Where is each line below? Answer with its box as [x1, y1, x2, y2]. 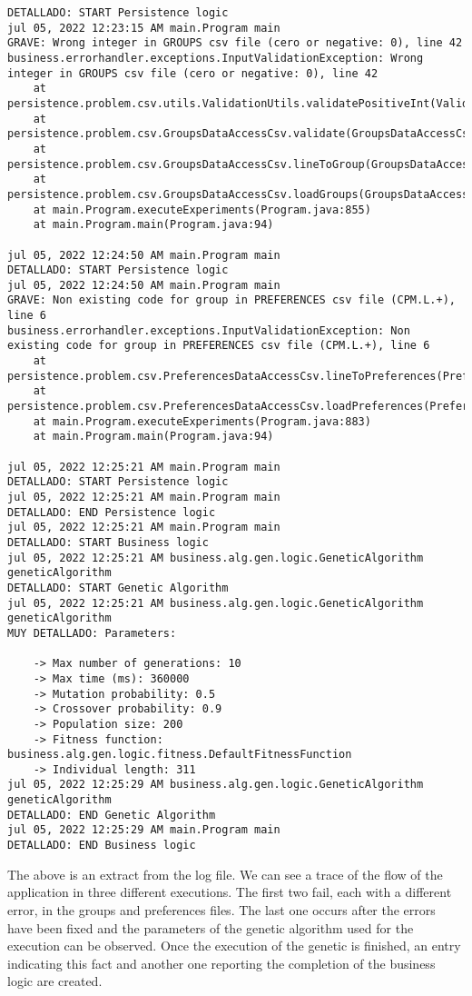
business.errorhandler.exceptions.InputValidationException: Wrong [7, 51, 424, 65]
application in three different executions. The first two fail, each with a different [7, 882, 452, 901]
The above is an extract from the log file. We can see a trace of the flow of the [7, 864, 443, 883]
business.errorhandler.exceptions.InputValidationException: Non [7, 324, 410, 337]
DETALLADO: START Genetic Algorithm [7, 581, 229, 594]
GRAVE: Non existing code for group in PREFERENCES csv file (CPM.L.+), [7, 294, 456, 307]
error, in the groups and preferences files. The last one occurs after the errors [7, 900, 436, 919]
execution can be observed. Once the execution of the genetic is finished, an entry [7, 936, 461, 955]
